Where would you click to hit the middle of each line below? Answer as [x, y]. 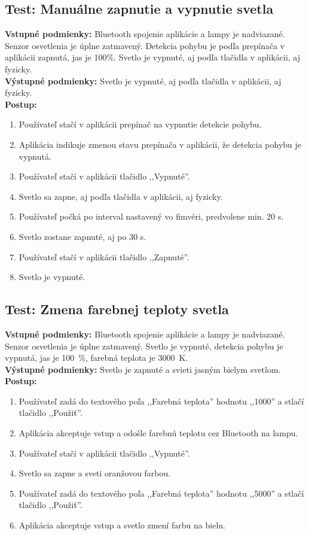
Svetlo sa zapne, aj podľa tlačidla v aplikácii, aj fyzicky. [121, 196]
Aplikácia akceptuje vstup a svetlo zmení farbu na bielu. [122, 525]
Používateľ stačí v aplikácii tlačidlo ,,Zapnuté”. [104, 256]
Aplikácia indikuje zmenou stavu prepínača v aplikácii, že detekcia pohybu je [160, 144]
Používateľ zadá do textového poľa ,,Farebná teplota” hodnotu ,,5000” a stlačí [161, 493]
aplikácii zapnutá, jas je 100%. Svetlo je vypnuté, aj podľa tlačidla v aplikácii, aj [153, 57]
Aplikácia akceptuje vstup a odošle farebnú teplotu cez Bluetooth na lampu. [158, 433]
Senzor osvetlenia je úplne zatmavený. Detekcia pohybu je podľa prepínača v [145, 45]
